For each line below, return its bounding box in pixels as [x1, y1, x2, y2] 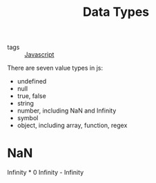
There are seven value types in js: [7, 64, 104, 73]
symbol [17, 114, 39, 122]
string [17, 99, 35, 108]
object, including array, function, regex [17, 122, 128, 130]
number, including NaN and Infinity [17, 106, 117, 115]
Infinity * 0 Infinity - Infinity [7, 168, 84, 177]
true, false [17, 92, 46, 100]
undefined [17, 77, 47, 86]
